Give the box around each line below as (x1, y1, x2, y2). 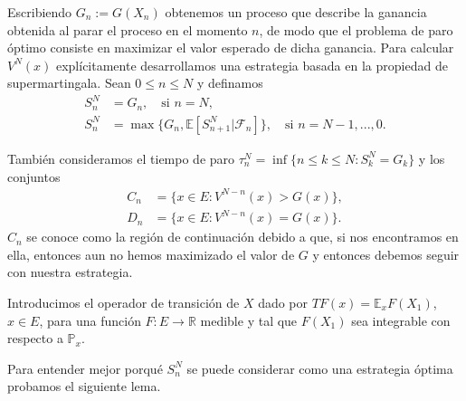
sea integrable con (351, 310, 451, 329)
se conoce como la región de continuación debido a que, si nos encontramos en (26, 227, 459, 246)
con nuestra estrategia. (7, 263, 133, 282)
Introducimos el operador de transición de (7, 293, 240, 312)
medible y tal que (200, 310, 298, 329)
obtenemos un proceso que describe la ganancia (165, 3, 427, 21)
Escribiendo (7, 3, 72, 21)
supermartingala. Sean (7, 73, 131, 92)
